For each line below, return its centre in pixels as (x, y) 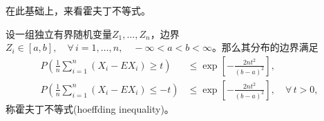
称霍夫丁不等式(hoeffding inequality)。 (90, 108)
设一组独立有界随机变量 (59, 33)
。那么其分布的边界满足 (265, 47)
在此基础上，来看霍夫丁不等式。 (78, 10)
